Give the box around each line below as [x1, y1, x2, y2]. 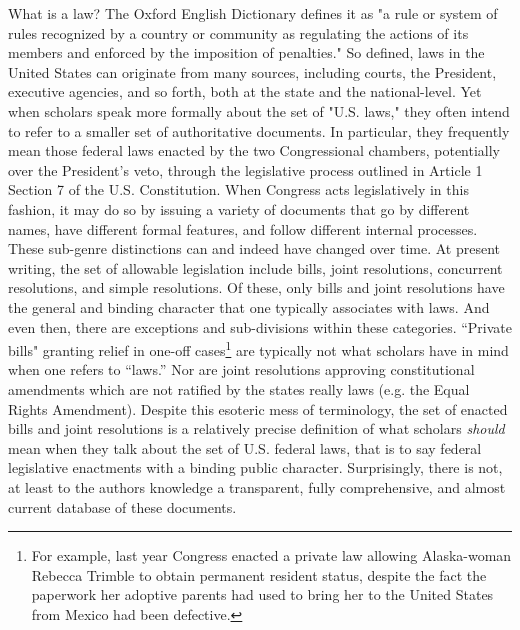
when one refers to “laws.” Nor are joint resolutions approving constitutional [8, 359, 475, 380]
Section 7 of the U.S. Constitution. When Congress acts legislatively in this [8, 179, 469, 200]
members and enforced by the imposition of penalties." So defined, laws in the [8, 42, 485, 63]
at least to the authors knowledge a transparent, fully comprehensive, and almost [8, 476, 506, 497]
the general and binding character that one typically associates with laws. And [8, 296, 490, 317]
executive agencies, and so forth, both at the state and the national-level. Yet [8, 81, 482, 102]
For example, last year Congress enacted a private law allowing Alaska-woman [31, 545, 512, 566]
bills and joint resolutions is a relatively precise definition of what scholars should [8, 418, 505, 439]
